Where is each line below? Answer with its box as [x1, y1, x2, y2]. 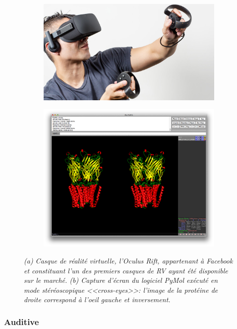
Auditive [4, 315, 39, 328]
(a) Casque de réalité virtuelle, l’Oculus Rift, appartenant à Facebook [24, 256, 233, 265]
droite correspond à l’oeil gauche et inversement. [24, 294, 171, 305]
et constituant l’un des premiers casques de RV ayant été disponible [24, 265, 228, 275]
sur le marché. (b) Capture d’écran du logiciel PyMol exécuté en [24, 275, 218, 285]
